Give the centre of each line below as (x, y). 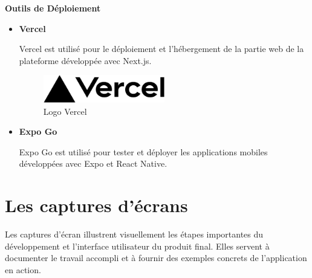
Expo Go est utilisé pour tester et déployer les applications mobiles (143, 151)
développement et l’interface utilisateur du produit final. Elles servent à (137, 246)
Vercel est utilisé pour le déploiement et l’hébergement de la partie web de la (161, 49)
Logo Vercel (65, 111)
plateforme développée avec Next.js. (85, 60)
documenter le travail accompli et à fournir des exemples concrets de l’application (156, 258)
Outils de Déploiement (53, 8)
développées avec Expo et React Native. (93, 163)
